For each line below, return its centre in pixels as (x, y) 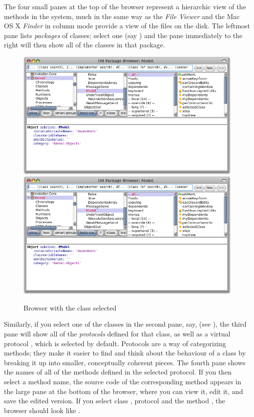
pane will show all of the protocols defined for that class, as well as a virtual (117, 334)
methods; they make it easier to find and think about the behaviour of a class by (125, 353)
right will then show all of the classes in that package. (85, 45)
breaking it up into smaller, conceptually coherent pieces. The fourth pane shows (125, 362)
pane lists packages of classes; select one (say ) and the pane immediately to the (123, 35)
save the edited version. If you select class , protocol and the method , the (115, 401)
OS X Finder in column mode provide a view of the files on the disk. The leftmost (127, 26)
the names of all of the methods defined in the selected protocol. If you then (118, 372)
